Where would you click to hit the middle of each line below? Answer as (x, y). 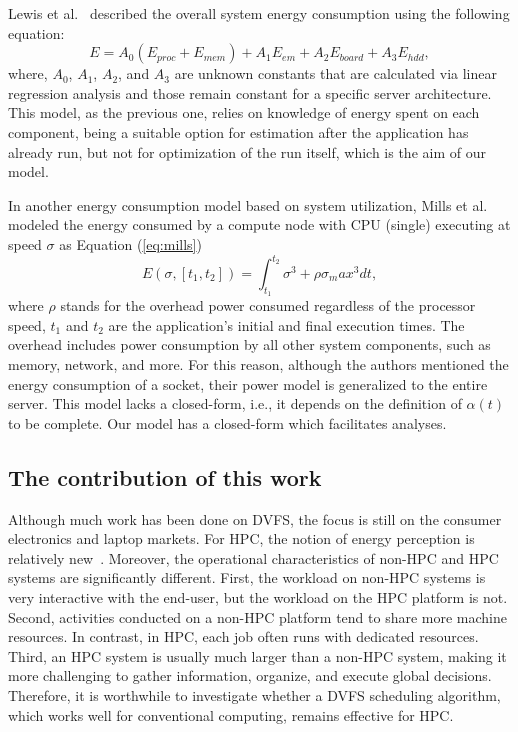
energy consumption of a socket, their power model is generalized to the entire (248, 383)
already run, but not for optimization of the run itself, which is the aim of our (247, 151)
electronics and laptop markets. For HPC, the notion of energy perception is (241, 538)
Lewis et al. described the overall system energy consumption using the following (259, 13)
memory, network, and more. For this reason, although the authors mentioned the (258, 364)
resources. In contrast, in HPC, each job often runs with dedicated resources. (243, 636)
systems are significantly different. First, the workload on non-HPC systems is (247, 577)
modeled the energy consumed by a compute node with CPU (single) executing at (259, 224)
